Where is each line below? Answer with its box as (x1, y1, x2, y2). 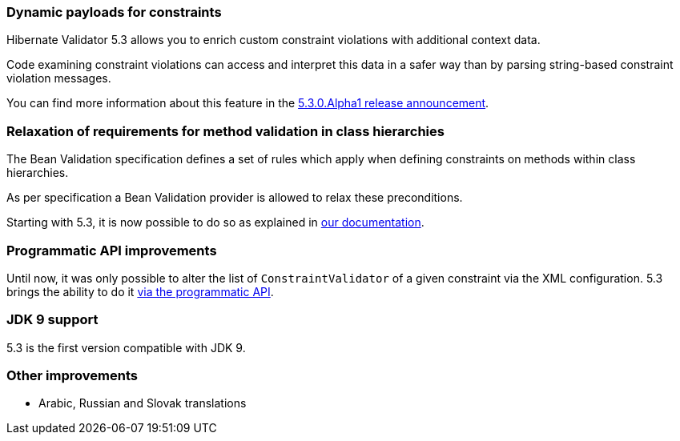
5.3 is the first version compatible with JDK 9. (6, 340, 246, 355)
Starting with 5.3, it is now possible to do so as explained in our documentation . (6, 215, 424, 230)
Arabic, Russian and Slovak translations (38, 396, 247, 411)
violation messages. (6, 71, 111, 86)
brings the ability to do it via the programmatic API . (6, 284, 274, 299)
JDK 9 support (6, 311, 99, 328)
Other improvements (6, 367, 138, 383)
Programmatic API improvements (6, 242, 217, 259)
